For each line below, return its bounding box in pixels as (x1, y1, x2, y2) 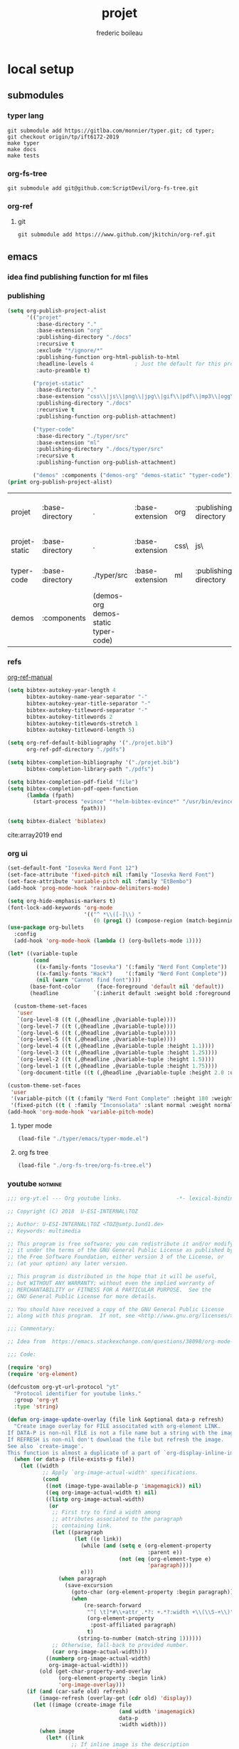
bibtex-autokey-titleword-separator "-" (26, 706, 148, 714)
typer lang (7, 111, 44, 121)
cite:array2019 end (7, 831, 63, 839)
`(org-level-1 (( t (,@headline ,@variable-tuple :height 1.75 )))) (16, 1062, 218, 1069)
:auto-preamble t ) (36, 367, 91, 374)
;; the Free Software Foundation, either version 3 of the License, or (7, 1253, 224, 1260)
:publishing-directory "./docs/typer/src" (36, 446, 164, 453)
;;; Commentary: (7, 1325, 55, 1332)
